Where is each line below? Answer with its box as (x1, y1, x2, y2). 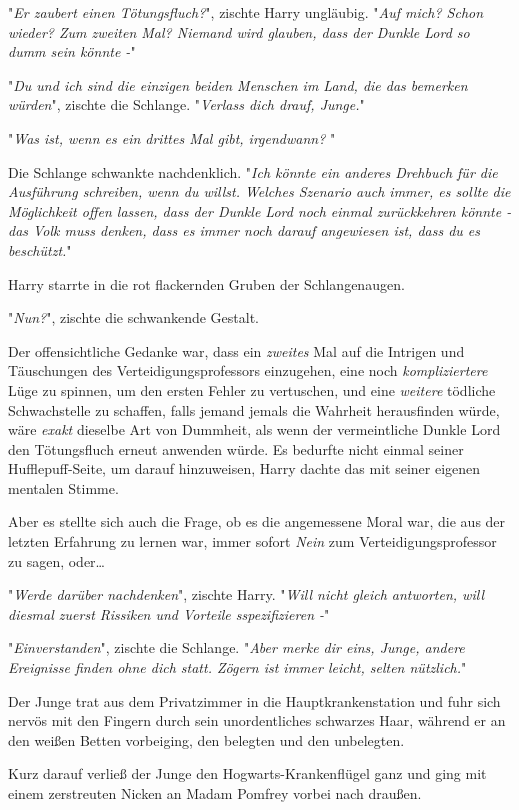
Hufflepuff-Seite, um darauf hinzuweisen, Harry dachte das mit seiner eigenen (8, 458, 481, 479)
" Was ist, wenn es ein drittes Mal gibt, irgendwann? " (8, 127, 336, 148)
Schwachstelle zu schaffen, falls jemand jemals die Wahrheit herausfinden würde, (8, 399, 500, 420)
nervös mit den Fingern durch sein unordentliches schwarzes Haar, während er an (8, 710, 506, 731)
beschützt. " (8, 239, 72, 260)
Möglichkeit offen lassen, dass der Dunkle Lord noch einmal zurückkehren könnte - (8, 200, 512, 221)
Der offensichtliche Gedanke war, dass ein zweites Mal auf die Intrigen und (8, 340, 465, 361)
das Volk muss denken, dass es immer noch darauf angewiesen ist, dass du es (8, 220, 481, 241)
